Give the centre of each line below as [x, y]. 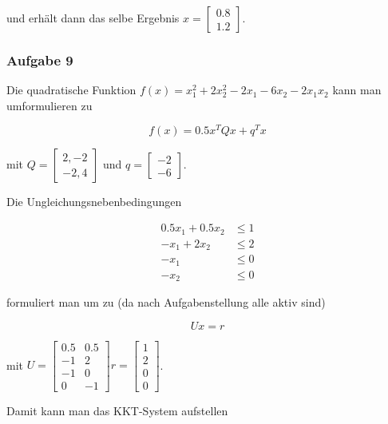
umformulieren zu [49, 105]
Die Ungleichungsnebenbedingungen [94, 202]
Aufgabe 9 [40, 59]
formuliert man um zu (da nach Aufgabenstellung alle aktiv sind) [166, 302]
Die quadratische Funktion [71, 90]
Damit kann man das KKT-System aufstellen [117, 410]
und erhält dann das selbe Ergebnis [93, 18]
